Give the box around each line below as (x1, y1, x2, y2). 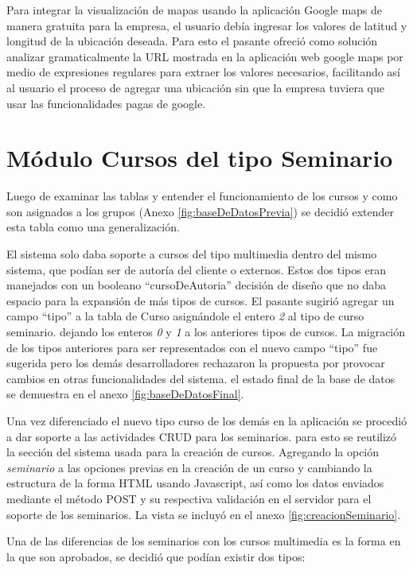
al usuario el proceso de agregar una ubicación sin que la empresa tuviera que (6, 79, 384, 95)
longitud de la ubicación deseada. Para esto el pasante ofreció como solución (6, 33, 378, 49)
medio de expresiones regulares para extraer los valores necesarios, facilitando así (6, 64, 400, 80)
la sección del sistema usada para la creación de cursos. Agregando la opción (6, 444, 380, 460)
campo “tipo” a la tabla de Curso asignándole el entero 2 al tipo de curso (6, 308, 364, 324)
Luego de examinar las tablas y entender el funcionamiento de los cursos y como (6, 188, 398, 204)
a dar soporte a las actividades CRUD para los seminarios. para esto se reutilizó (6, 428, 397, 444)
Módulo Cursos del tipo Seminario (6, 142, 393, 174)
